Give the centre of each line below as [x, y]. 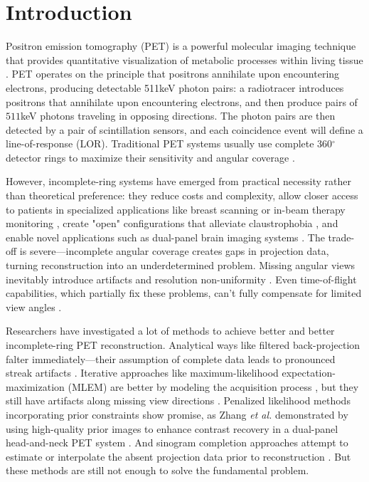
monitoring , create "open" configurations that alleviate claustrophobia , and [172, 223]
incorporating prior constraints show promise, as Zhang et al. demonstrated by [177, 414]
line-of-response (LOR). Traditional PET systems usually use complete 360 [169, 143]
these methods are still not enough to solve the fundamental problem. [157, 470]
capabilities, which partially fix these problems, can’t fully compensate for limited [184, 293]
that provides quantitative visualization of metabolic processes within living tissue [184, 59]
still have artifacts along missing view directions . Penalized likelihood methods [178, 400]
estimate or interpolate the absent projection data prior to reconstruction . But [178, 456]
